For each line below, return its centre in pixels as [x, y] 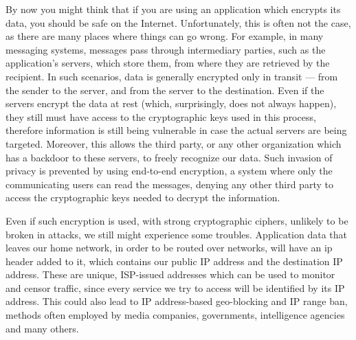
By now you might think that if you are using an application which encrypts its [173, 9]
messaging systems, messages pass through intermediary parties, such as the [166, 49]
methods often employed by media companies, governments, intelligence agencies [175, 315]
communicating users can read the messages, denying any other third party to [169, 184]
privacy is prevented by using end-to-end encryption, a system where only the [169, 171]
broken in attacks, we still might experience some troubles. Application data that [177, 234]
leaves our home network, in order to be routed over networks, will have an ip [169, 248]
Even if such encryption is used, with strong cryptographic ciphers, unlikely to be [177, 220]
